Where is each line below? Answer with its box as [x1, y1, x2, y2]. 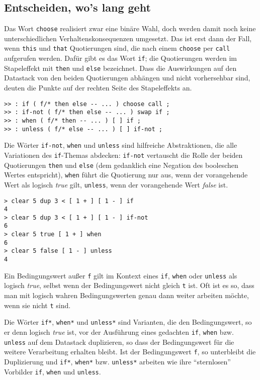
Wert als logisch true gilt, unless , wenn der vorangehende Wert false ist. [4, 179, 228, 189]
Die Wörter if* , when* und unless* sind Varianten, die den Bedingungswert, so [4, 317, 252, 327]
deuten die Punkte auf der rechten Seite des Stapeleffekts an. [4, 82, 192, 93]
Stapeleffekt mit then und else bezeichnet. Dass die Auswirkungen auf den [4, 62, 237, 73]
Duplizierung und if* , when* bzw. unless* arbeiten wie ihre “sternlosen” [4, 356, 231, 366]
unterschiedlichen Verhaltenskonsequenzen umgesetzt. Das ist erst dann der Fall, [4, 33, 252, 43]
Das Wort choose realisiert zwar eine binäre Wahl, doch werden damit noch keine [4, 23, 256, 34]
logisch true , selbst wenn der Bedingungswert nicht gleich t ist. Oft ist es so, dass [4, 280, 254, 291]
